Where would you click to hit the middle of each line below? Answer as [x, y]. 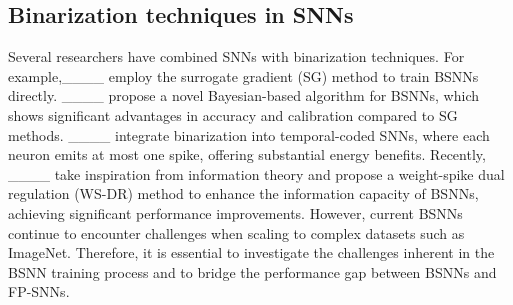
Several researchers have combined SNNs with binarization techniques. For [236, 56]
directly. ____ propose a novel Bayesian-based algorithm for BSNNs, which [244, 95]
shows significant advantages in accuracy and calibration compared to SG [233, 114]
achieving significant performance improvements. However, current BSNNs [235, 212]
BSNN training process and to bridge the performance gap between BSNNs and [252, 271]
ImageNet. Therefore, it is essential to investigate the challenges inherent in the [251, 252]
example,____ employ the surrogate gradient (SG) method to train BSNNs [243, 75]
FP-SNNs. [39, 291]
